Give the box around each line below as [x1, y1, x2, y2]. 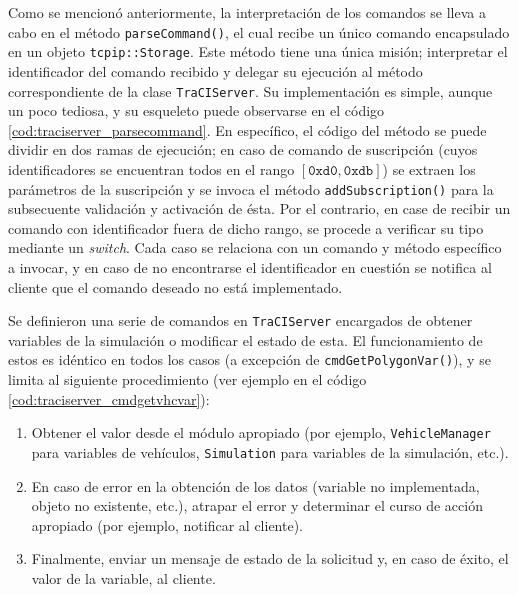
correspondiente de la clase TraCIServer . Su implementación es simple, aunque [8, 80, 493, 101]
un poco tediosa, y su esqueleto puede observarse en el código [8, 100, 385, 121]
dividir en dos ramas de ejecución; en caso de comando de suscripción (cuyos [8, 139, 478, 160]
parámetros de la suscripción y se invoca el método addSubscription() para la [8, 178, 494, 199]
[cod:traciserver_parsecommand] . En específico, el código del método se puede [8, 119, 487, 140]
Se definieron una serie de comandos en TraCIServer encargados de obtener [8, 310, 473, 331]
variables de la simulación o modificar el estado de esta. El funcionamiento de [8, 329, 483, 350]
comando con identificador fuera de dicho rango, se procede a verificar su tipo [8, 217, 484, 238]
